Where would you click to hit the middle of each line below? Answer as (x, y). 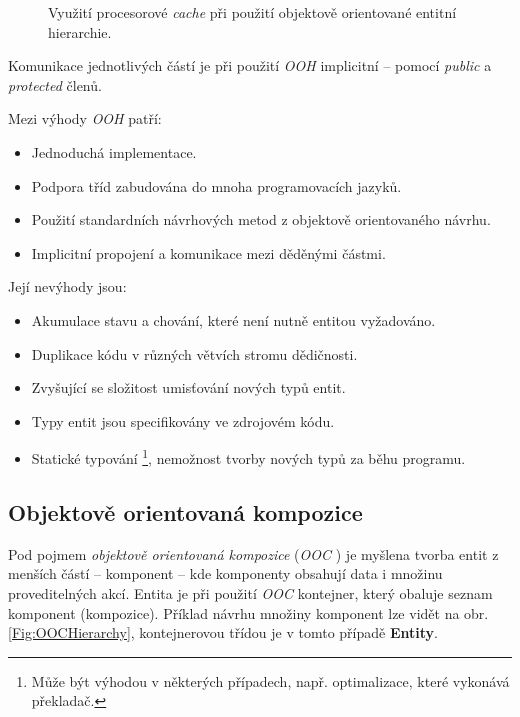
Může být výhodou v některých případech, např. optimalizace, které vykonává (270, 680)
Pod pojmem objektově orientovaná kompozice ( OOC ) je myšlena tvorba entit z (253, 553)
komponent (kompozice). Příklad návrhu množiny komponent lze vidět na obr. (248, 612)
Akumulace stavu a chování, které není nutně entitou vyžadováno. (233, 319)
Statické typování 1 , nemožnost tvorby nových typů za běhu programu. (248, 456)
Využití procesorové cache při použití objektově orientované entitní (252, 12)
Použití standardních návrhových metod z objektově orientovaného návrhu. (261, 219)
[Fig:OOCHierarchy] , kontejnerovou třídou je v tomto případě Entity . (223, 632)
